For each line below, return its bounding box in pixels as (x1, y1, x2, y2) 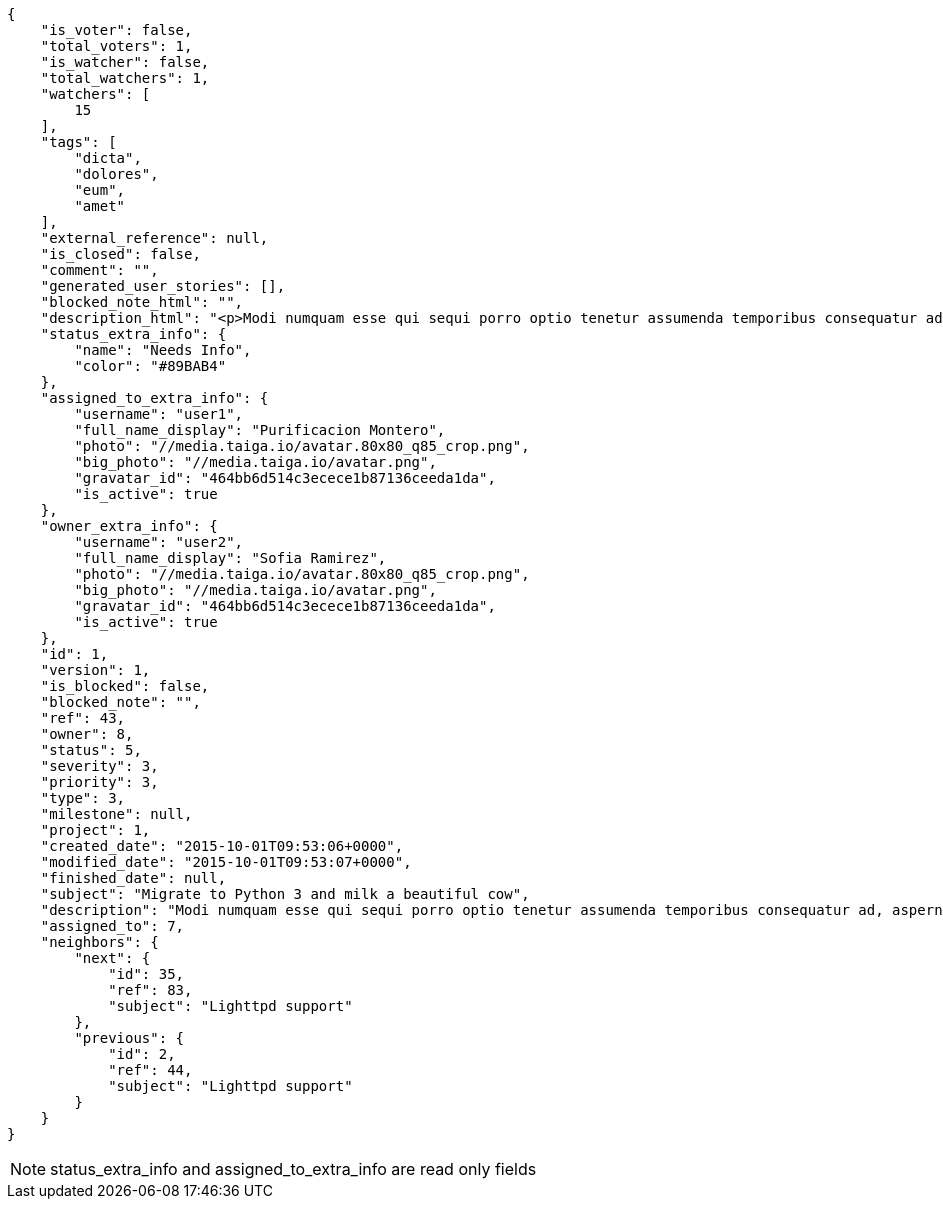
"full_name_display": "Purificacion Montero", (74, 422, 446, 438)
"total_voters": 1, (40, 38, 193, 54)
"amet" (74, 198, 126, 214)
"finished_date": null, (40, 870, 227, 886)
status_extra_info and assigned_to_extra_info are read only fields (50, 1159, 537, 1179)
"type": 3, (40, 790, 126, 806)
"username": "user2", (74, 534, 244, 550)
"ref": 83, (108, 982, 193, 998)
